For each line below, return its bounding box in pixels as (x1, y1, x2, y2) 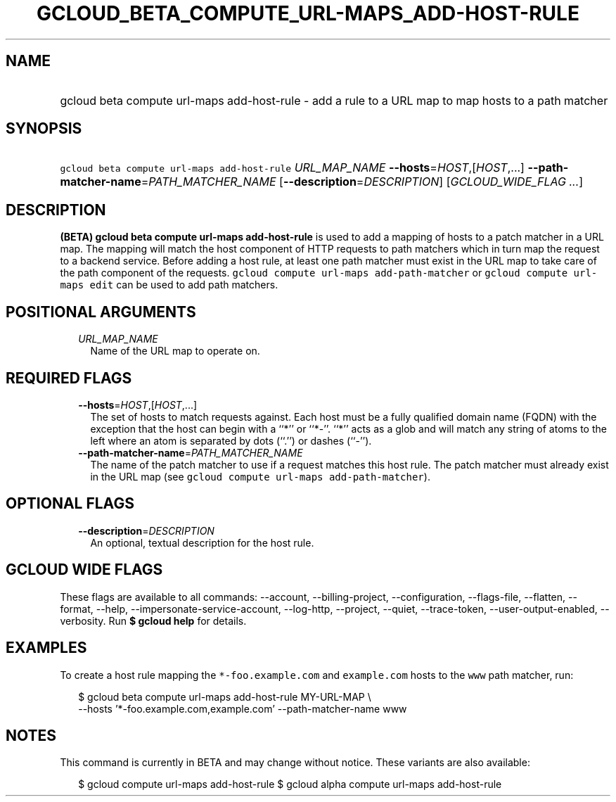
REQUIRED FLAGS (6, 369, 132, 387)
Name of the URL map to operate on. (90, 345, 260, 357)
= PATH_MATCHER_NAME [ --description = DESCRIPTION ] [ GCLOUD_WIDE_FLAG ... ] (141, 174, 584, 189)
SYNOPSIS (6, 120, 82, 138)
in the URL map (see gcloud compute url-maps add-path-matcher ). (90, 470, 430, 483)
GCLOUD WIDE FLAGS (6, 561, 163, 579)
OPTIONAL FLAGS (6, 495, 134, 513)
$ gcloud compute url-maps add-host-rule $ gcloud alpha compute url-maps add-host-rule (78, 778, 502, 791)
